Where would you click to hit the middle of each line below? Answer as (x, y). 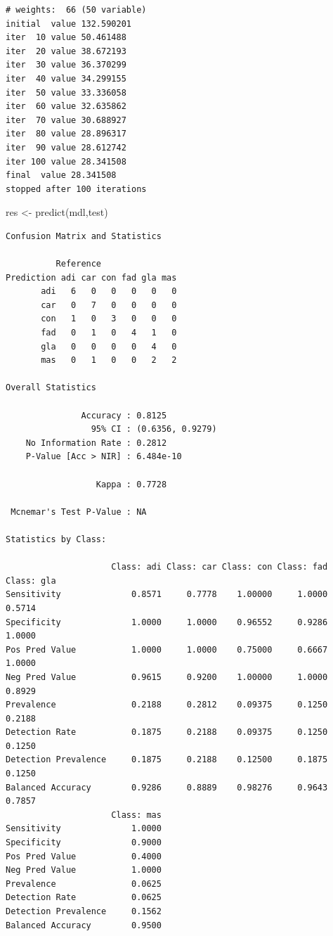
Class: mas (136, 815)
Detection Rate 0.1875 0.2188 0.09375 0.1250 (167, 732)
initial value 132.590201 (68, 24)
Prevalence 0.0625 (84, 884)
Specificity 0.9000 (84, 843)
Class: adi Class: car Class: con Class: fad (220, 567)
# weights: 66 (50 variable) (76, 10)
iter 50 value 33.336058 (66, 92)
